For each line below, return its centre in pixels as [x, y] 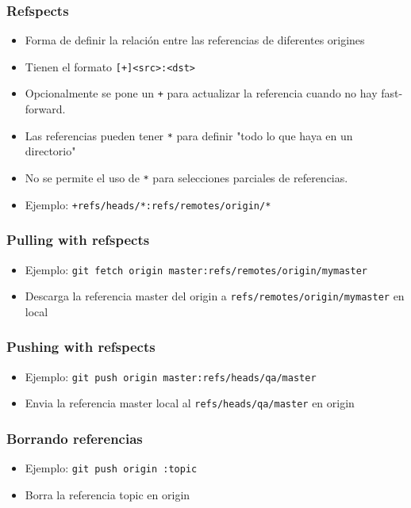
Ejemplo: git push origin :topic [111, 468]
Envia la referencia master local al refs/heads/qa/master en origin [190, 403]
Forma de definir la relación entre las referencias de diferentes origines [195, 40]
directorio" [50, 151]
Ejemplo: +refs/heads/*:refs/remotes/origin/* [148, 204]
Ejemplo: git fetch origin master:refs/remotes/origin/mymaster [196, 269]
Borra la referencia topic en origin [108, 494]
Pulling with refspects [78, 240]
